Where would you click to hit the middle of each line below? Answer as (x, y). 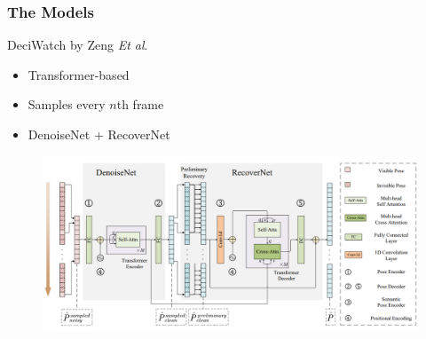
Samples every (67, 104)
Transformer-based (79, 74)
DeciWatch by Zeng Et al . (78, 45)
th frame (140, 104)
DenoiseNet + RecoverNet (99, 134)
